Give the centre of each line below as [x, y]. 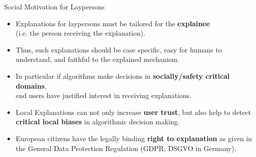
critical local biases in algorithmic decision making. [98, 122]
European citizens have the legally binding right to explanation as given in [134, 138]
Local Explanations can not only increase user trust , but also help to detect [133, 112]
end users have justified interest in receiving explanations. [104, 95]
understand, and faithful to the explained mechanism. [97, 59]
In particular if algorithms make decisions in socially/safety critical [123, 76]
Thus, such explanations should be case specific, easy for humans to [119, 49]
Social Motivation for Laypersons [54, 6]
